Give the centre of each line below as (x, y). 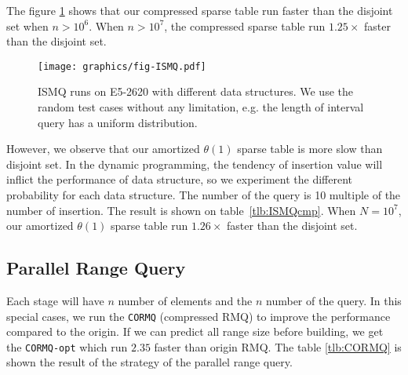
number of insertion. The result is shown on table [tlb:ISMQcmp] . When (181, 210)
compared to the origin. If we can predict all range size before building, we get (195, 331)
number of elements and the (185, 300)
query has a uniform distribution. (118, 122)
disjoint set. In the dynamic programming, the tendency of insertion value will (195, 164)
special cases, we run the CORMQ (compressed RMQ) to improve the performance (199, 316)
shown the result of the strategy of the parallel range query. (149, 362)
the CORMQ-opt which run (67, 346)
